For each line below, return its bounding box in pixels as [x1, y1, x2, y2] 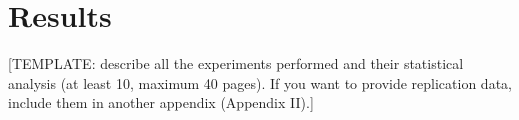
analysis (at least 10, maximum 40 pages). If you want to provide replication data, [8, 72, 512, 93]
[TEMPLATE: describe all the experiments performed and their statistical [8, 53, 464, 74]
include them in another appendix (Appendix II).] [8, 92, 314, 113]
